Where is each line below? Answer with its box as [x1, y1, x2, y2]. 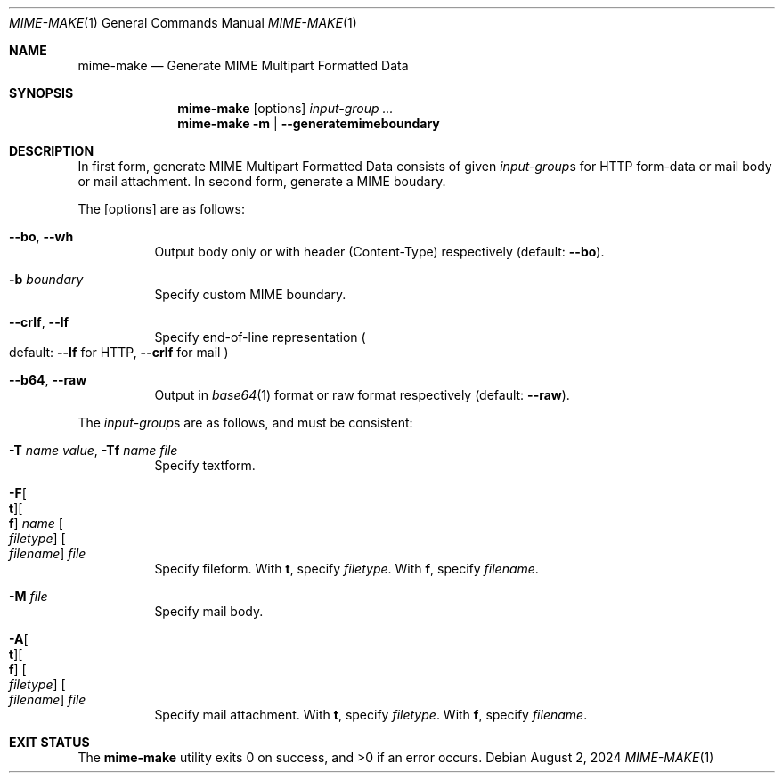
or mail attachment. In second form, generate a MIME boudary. [77, 174, 446, 189]
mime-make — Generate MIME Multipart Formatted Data [77, 58, 409, 73]
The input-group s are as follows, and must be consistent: [77, 415, 413, 430]
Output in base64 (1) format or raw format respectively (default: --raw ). [154, 387, 570, 402]
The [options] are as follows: [77, 201, 245, 216]
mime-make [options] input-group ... [177, 101, 394, 116]
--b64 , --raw [9, 372, 87, 387]
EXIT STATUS [9, 735, 90, 750]
